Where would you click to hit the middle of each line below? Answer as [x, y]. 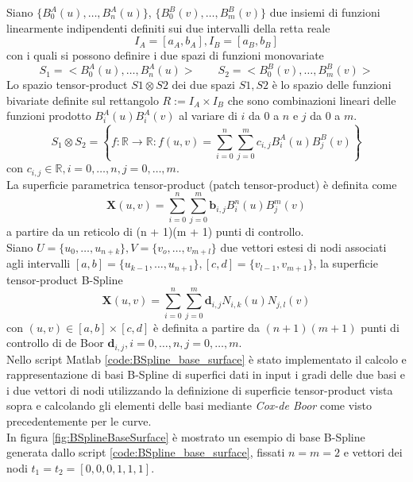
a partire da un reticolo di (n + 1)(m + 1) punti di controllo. [155, 231]
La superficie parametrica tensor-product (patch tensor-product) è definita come [202, 184]
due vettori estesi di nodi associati [303, 247]
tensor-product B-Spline [65, 279]
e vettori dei [373, 452]
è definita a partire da [206, 327]
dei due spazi [203, 85]
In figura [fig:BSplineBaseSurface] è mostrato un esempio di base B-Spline [186, 436]
